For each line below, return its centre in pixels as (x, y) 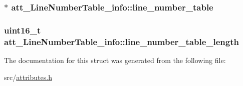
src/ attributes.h (28, 77)
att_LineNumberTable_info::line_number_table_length (121, 41)
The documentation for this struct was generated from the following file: (115, 60)
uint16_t (23, 30)
